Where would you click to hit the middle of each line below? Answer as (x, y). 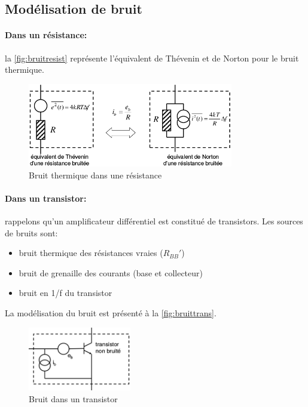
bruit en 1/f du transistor (65, 293)
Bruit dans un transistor (73, 398)
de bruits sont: (31, 232)
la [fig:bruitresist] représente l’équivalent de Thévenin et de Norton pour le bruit (152, 58)
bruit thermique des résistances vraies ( (91, 253)
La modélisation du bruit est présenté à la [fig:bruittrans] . (111, 312)
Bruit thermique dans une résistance (95, 175)
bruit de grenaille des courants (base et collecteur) (111, 272)
